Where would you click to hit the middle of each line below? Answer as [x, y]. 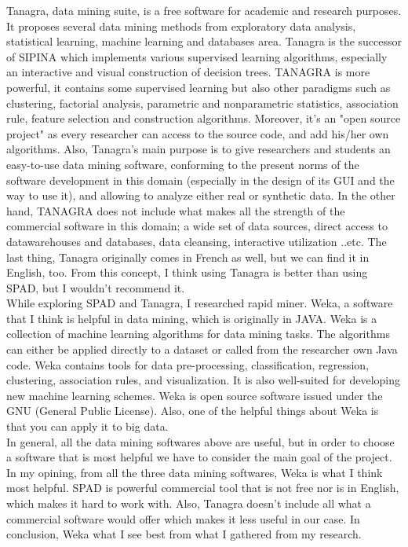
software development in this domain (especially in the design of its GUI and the [200, 180]
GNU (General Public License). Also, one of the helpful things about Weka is [193, 411]
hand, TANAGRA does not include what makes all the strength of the [176, 210]
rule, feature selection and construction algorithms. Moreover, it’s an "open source [204, 118]
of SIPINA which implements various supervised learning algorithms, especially [197, 56]
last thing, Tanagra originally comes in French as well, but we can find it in [188, 257]
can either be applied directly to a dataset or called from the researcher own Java [202, 349]
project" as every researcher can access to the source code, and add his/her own [198, 133]
